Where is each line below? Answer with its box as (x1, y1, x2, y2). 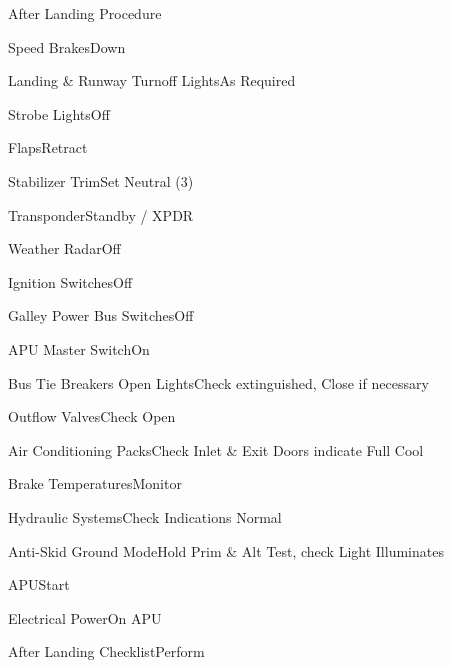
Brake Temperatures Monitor (8, 473, 182, 494)
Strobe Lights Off (8, 103, 110, 124)
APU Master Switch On (8, 338, 150, 359)
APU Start (8, 574, 70, 595)
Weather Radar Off (8, 238, 121, 259)
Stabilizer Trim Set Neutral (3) (8, 170, 194, 191)
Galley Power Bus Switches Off (8, 305, 194, 326)
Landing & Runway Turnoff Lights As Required (8, 70, 296, 91)
